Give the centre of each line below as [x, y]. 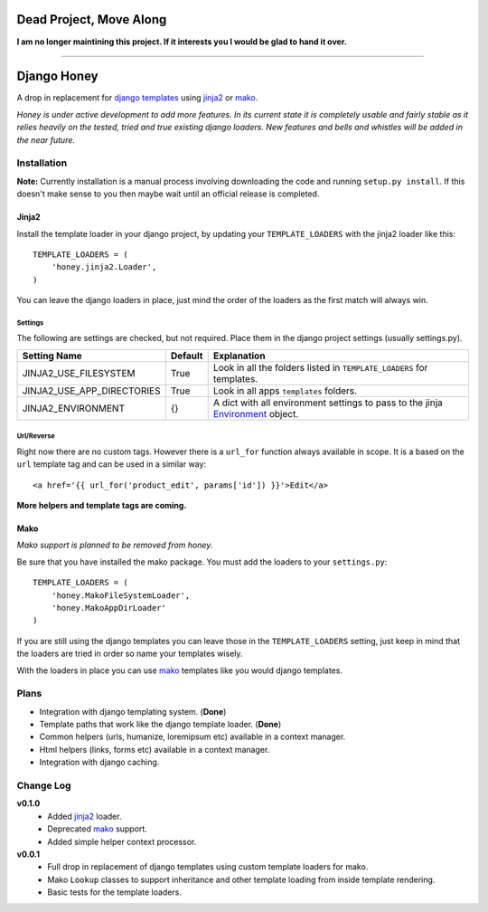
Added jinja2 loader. [84, 816]
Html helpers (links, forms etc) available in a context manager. [155, 749]
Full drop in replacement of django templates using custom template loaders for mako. [208, 867]
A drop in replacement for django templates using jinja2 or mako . [137, 98]
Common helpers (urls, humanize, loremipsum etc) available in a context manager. [192, 736]
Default [187, 356]
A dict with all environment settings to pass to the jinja [328, 403]
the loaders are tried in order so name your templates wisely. [130, 654]
